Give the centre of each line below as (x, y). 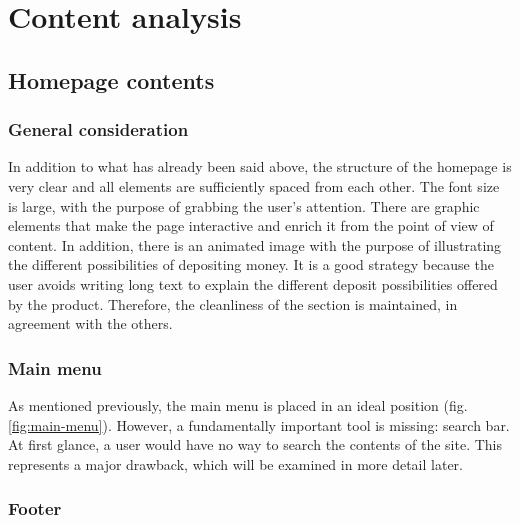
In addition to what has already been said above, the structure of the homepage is (260, 166)
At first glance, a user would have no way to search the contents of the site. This (255, 444)
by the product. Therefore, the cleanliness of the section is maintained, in (233, 303)
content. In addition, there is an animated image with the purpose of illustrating (255, 244)
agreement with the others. (90, 323)
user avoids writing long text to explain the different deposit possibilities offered (253, 283)
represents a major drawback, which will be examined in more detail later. (235, 463)
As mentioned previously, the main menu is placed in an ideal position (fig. (238, 404)
